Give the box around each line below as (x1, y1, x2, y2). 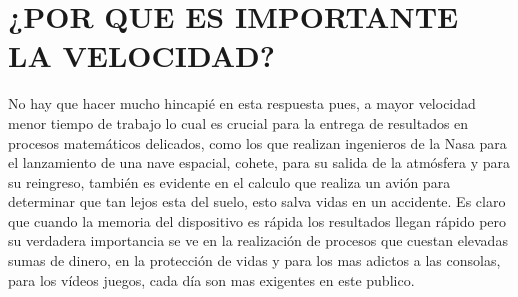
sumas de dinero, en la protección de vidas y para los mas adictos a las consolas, (8, 250, 501, 271)
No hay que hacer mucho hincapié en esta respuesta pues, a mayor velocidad (8, 93, 476, 114)
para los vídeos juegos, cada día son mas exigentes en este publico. (8, 269, 415, 290)
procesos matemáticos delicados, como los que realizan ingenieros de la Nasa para (8, 132, 507, 153)
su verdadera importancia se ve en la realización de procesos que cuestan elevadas (8, 230, 508, 251)
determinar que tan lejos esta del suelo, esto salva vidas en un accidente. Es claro (8, 191, 506, 212)
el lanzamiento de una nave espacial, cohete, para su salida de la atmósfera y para (8, 152, 511, 173)
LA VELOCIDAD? (8, 35, 276, 76)
